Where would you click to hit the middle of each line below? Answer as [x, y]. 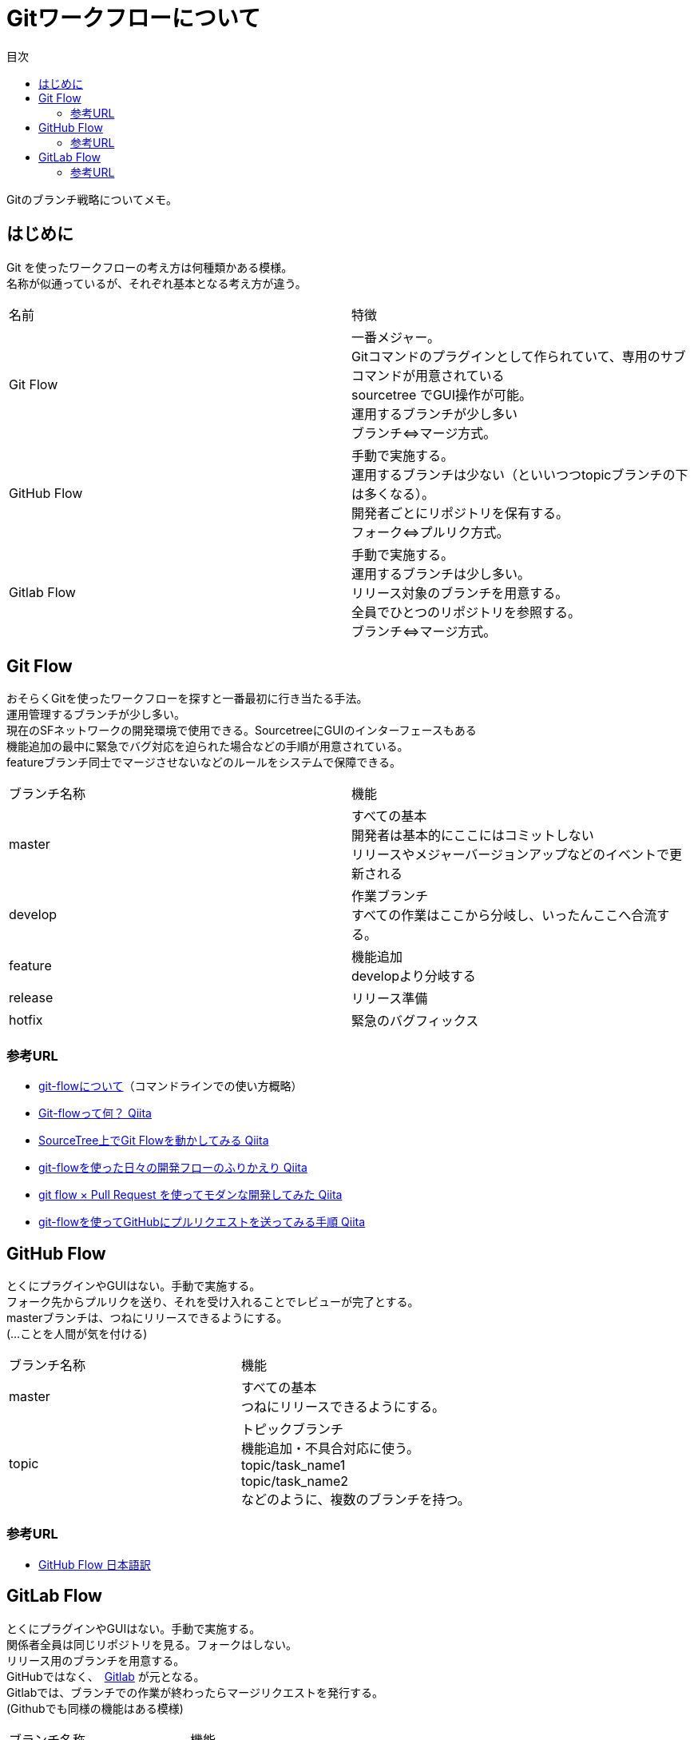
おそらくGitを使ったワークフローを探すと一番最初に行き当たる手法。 [187, 699]
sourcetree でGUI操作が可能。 [442, 394]
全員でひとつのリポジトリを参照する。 [466, 612]
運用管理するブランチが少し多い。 [96, 715]
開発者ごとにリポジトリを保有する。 [460, 513]
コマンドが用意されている [428, 375]
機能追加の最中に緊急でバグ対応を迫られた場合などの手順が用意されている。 [208, 747]
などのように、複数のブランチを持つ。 [355, 1500]
